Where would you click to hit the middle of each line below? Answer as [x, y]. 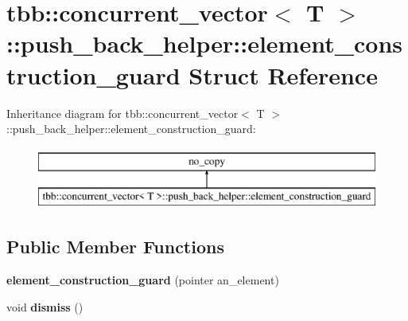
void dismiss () [45, 306]
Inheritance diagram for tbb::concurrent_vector [122, 113]
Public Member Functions [115, 247]
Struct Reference [283, 74]
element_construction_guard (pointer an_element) [143, 280]
